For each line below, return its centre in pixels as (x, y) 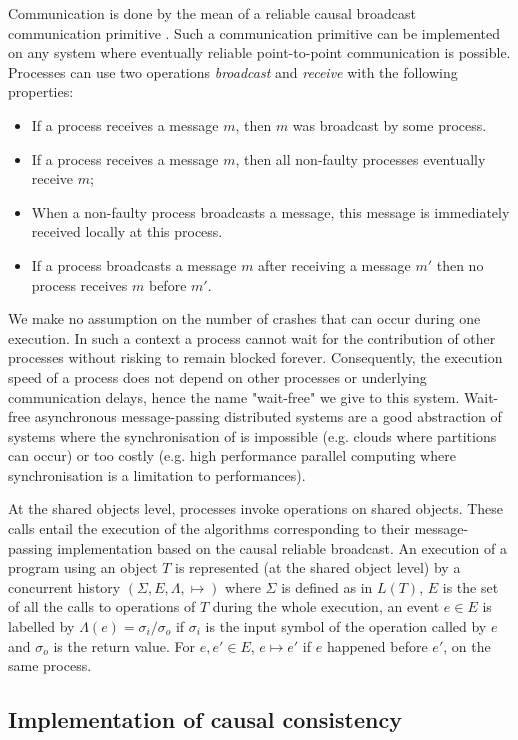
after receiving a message (334, 264)
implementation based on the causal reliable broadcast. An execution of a (282, 547)
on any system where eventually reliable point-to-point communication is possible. (259, 52)
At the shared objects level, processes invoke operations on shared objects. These (256, 508)
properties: (41, 91)
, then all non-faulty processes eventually (360, 158)
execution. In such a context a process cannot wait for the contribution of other (252, 337)
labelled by (41, 626)
